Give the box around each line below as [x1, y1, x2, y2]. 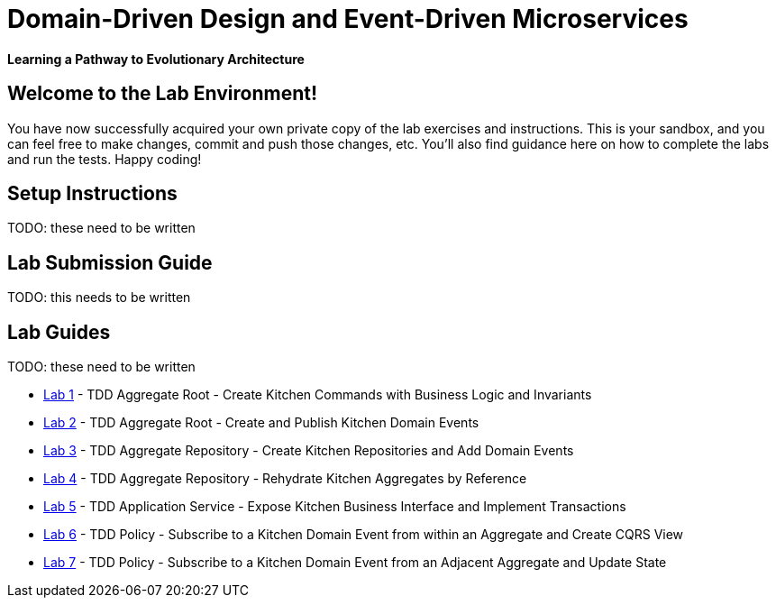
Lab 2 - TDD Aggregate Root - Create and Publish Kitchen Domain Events [43, 415, 479, 431]
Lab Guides [7, 320, 111, 344]
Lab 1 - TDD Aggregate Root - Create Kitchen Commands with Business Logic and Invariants [43, 387, 592, 403]
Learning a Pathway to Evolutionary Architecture [7, 50, 305, 67]
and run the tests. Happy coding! [7, 151, 202, 167]
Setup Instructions [7, 182, 178, 206]
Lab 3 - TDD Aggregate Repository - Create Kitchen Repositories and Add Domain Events [43, 443, 574, 459]
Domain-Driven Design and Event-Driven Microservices [7, 4, 689, 34]
